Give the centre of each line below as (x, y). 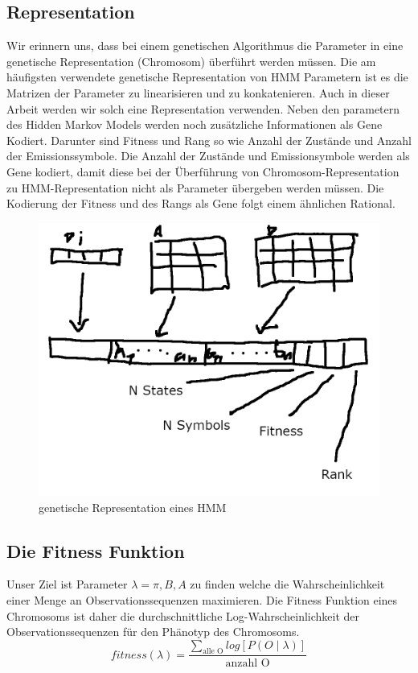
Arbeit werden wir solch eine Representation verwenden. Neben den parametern (203, 108)
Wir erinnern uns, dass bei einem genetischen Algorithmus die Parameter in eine (205, 45)
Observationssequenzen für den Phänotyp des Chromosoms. (153, 632)
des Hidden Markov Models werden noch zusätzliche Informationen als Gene (195, 124)
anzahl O (248, 663)
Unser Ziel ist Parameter (67, 584)
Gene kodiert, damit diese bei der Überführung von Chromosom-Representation (203, 171)
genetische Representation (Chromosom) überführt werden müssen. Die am (191, 61)
